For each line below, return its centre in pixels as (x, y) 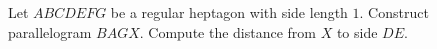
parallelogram (50, 31)
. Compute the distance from (228, 31)
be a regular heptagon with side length (229, 12)
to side (357, 31)
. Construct (394, 12)
